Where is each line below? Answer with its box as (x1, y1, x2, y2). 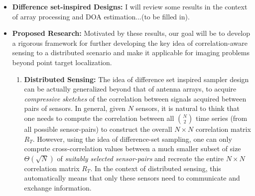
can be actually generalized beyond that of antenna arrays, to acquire (24, 84, 237, 94)
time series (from (196, 112, 248, 123)
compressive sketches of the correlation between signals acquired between (24, 93, 247, 103)
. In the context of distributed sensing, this (90, 163, 221, 173)
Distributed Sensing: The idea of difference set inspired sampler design (24, 74, 249, 84)
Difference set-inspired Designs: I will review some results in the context (12, 1, 248, 11)
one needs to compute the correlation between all (24, 112, 174, 123)
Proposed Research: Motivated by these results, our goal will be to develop (12, 28, 250, 38)
